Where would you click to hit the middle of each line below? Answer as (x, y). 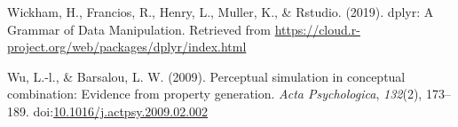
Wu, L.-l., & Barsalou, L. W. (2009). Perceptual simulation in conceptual (206, 76)
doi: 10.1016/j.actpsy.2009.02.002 (121, 111)
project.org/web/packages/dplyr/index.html (127, 47)
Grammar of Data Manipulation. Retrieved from (139, 29)
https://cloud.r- (317, 29)
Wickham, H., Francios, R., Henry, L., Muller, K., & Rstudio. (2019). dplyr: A (221, 12)
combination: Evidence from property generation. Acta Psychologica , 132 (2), (215, 94)
